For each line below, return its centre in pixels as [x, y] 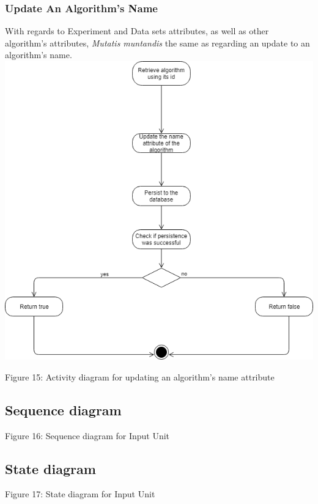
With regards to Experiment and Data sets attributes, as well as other [137, 31]
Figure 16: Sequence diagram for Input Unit [87, 435]
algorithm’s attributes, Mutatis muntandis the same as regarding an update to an [157, 43]
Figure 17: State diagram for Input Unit [80, 494]
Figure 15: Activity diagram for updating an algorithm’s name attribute [140, 376]
